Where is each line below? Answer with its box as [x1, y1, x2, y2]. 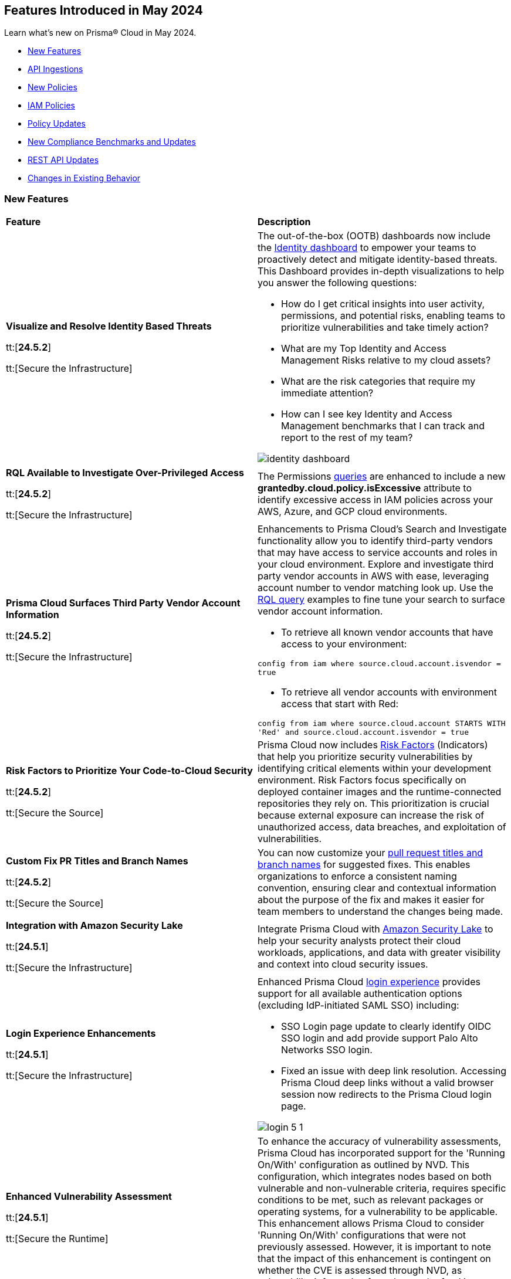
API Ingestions [28, 64, 83, 74]
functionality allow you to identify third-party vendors [258, 535, 493, 547]
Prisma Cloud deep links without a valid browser [281, 1077, 494, 1089]
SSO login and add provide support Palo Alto [281, 1032, 478, 1044]
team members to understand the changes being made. [258, 905, 503, 918]
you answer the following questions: [258, 277, 417, 289]
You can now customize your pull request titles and [258, 847, 483, 859]
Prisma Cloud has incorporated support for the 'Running [258, 1147, 505, 1159]
